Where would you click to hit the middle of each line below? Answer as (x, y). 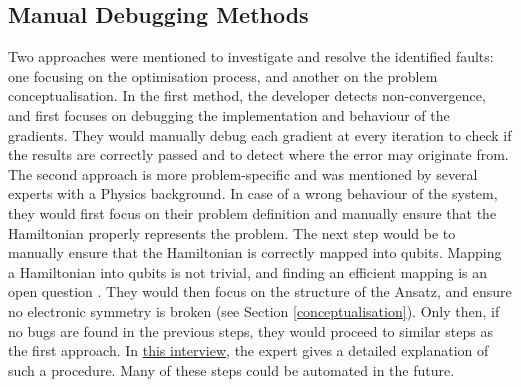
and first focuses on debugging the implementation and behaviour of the (229, 114)
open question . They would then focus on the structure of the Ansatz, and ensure (260, 291)
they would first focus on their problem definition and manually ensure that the (252, 212)
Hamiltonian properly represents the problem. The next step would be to (232, 232)
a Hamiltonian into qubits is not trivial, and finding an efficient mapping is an (248, 271)
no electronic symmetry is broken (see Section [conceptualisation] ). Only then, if (254, 310)
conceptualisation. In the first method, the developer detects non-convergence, (247, 95)
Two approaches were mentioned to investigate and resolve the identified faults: (251, 56)
